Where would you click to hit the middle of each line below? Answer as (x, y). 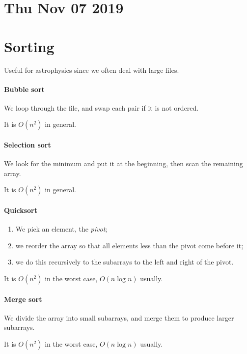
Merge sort (23, 299)
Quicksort (21, 210)
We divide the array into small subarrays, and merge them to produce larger (119, 317)
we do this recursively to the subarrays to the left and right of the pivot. (124, 262)
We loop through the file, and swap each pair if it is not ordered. (101, 107)
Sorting (29, 46)
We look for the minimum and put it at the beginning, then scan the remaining (123, 163)
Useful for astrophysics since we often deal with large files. (92, 70)
